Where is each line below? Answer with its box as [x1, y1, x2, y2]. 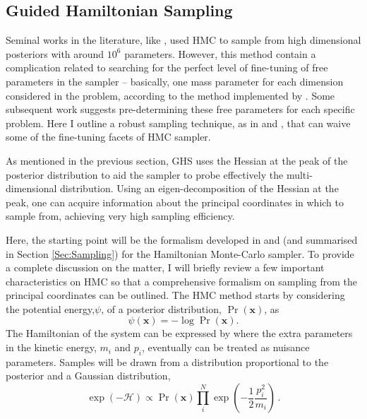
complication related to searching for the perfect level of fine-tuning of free [6, 60, 328, 75]
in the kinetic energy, [6, 340, 97, 355]
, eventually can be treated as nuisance [142, 340, 310, 355]
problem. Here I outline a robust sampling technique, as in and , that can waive [6, 115, 351, 130]
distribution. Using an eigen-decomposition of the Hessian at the [60, 181, 339, 196]
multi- [286, 167, 313, 182]
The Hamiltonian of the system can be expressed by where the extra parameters [6, 326, 353, 341]
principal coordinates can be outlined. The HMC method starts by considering [6, 288, 345, 302]
